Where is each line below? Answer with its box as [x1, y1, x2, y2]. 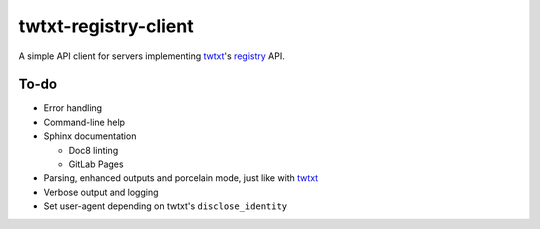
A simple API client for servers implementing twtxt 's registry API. [18, 50, 285, 62]
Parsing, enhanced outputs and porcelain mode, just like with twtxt [43, 172, 319, 184]
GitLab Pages [68, 158, 124, 170]
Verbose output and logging [43, 186, 159, 198]
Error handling [43, 102, 103, 114]
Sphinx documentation [43, 130, 137, 142]
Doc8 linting [68, 144, 119, 156]
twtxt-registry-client [18, 15, 194, 37]
